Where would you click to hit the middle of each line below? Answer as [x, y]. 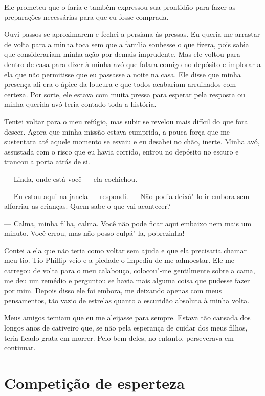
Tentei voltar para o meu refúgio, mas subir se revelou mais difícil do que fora [126, 121]
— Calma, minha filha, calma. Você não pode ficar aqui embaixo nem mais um [128, 223]
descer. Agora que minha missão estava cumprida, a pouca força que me [117, 131]
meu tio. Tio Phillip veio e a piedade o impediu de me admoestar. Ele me [119, 260]
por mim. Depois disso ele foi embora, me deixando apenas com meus [113, 290]
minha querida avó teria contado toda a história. [80, 104]
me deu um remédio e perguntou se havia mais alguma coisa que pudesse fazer [127, 280]
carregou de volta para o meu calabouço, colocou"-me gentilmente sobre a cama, [130, 270]
